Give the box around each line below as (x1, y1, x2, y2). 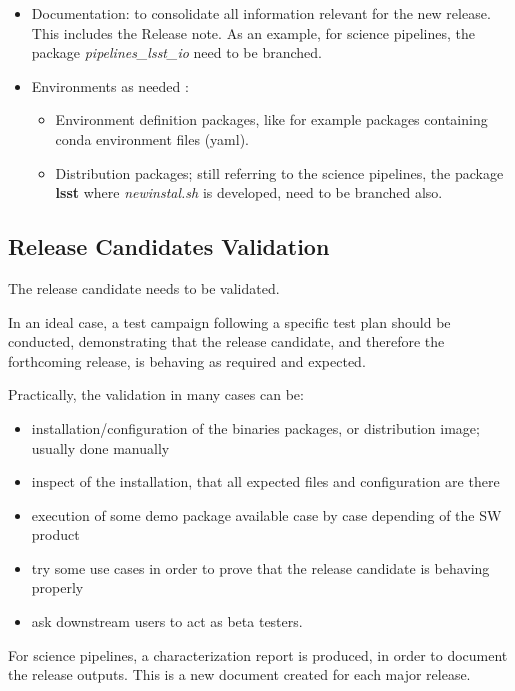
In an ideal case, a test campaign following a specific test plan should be (8, 311, 451, 332)
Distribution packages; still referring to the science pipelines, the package (55, 162, 504, 183)
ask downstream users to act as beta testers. (31, 611, 303, 632)
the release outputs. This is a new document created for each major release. (8, 664, 471, 685)
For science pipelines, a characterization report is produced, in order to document (8, 644, 508, 665)
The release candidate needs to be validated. (8, 277, 280, 298)
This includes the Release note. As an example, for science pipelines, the (31, 22, 475, 43)
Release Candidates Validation (8, 231, 330, 262)
